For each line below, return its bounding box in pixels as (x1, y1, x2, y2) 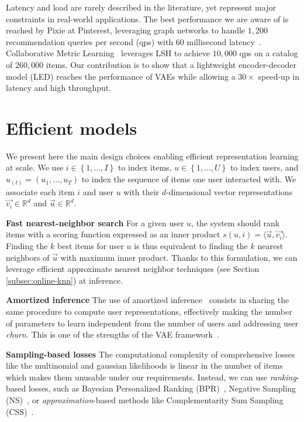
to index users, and (230, 161, 299, 173)
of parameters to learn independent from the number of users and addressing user (6, 316, 299, 329)
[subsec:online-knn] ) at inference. (6, 274, 123, 286)
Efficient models (6, 115, 137, 139)
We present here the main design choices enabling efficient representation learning (6, 149, 299, 162)
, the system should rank (191, 216, 280, 229)
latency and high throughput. (6, 81, 112, 94)
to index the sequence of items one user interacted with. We (81, 173, 296, 185)
